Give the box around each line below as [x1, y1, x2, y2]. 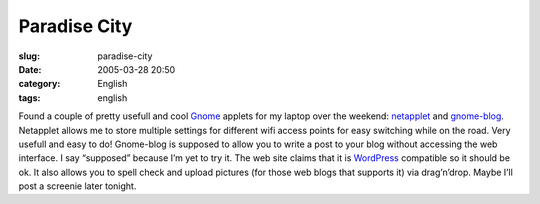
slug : [18, 50, 40, 62]
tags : [18, 91, 41, 104]
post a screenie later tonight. [18, 180, 137, 192]
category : [18, 78, 61, 90]
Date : [18, 63, 42, 75]
